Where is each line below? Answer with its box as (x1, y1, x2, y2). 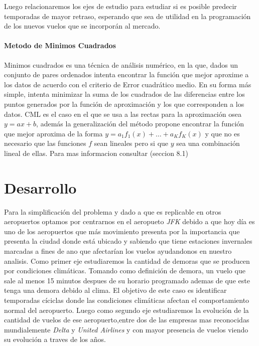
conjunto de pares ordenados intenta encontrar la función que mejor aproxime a (4, 69, 249, 80)
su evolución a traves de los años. (4, 334, 106, 344)
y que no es (205, 128, 240, 138)
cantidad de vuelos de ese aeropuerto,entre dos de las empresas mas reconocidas (4, 314, 249, 325)
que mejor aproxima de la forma (4, 128, 103, 138)
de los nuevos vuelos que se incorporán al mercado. (4, 21, 161, 31)
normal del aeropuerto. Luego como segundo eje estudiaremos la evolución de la (4, 304, 249, 315)
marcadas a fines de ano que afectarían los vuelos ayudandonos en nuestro (4, 246, 232, 256)
